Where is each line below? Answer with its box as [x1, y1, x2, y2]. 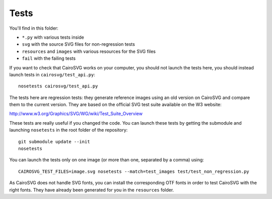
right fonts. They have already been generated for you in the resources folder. [9, 186, 174, 193]
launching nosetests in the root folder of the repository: [9, 127, 128, 133]
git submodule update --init [18, 139, 90, 144]
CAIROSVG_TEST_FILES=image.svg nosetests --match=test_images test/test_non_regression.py [18, 168, 249, 174]
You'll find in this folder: [9, 25, 59, 31]
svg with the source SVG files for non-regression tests [22, 41, 135, 47]
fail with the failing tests [22, 55, 76, 61]
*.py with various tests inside [22, 34, 84, 40]
